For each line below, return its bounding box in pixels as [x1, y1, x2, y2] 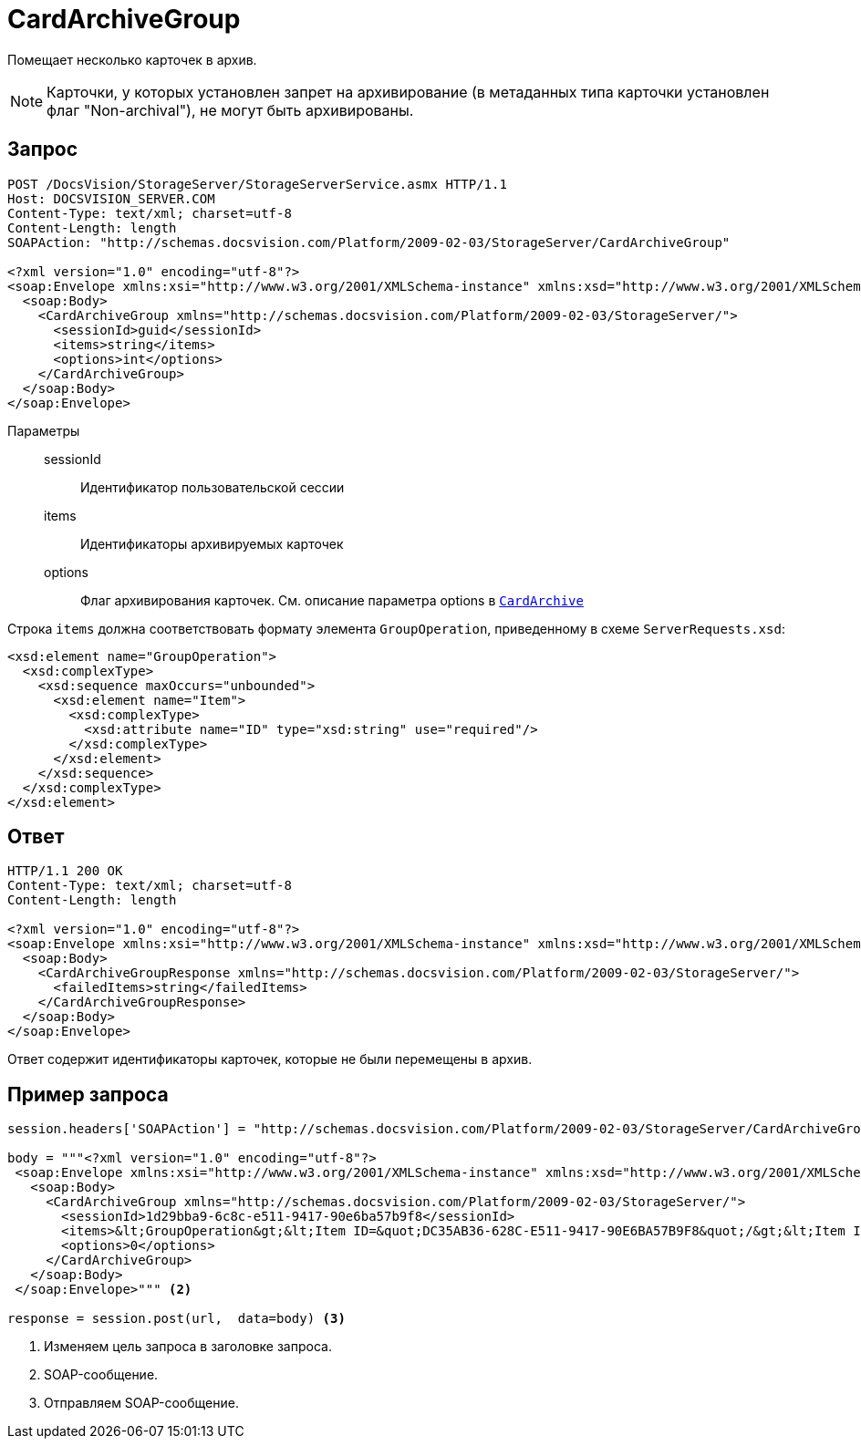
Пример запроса [7, 1082, 169, 1106]
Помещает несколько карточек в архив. [7, 51, 257, 67]
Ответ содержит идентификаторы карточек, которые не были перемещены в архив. [7, 1051, 533, 1068]
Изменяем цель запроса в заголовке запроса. [44, 1338, 332, 1355]
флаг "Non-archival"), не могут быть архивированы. [47, 100, 414, 119]
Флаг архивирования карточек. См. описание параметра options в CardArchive [80, 592, 584, 608]
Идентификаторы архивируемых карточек [80, 535, 344, 552]
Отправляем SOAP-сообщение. [44, 1395, 239, 1411]
